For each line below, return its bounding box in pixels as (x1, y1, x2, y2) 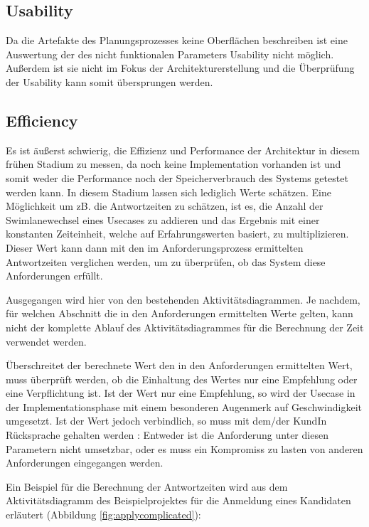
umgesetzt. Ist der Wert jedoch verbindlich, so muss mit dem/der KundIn (6, 413, 327, 428)
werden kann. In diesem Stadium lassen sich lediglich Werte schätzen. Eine (6, 184, 331, 199)
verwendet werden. (6, 334, 87, 348)
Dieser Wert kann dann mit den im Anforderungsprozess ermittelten (6, 240, 304, 255)
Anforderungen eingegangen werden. (6, 455, 164, 470)
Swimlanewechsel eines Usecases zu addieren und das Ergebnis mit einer (6, 212, 320, 227)
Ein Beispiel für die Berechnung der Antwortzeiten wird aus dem (6, 479, 288, 494)
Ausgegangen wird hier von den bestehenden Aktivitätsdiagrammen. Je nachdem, (6, 292, 360, 307)
